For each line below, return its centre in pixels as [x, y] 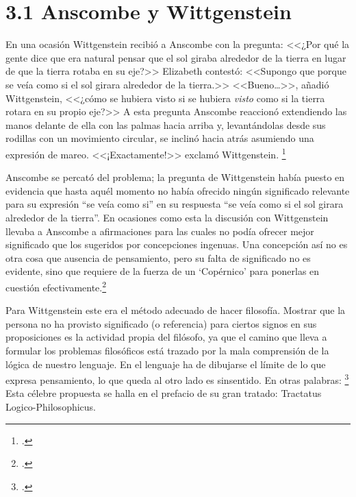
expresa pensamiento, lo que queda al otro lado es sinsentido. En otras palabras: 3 [177, 379]
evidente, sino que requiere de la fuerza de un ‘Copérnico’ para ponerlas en [163, 271]
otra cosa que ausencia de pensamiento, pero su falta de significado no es [158, 257]
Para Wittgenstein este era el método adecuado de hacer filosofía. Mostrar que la [176, 310]
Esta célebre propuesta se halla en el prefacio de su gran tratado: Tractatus [164, 393]
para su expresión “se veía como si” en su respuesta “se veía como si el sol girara [175, 204]
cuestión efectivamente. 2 [56, 286]
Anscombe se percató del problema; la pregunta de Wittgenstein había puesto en [175, 177]
